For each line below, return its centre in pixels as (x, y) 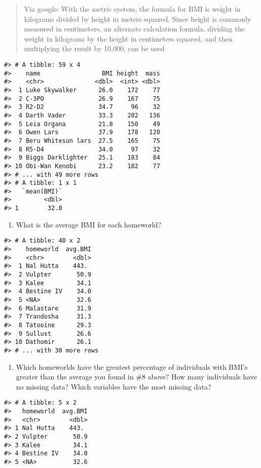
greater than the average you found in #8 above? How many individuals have (136, 377)
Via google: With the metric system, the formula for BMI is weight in (132, 9)
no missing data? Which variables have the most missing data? (114, 386)
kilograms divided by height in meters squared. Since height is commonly (138, 18)
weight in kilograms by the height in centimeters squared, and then (128, 38)
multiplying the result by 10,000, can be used (94, 48)
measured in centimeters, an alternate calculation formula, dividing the (134, 29)
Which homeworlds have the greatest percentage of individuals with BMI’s (132, 366)
